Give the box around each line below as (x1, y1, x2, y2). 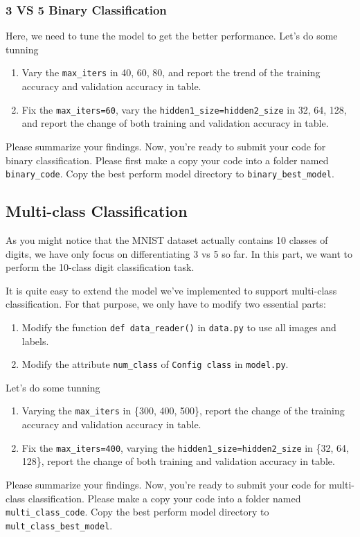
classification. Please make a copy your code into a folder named (28, 491, 301, 505)
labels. (21, 333, 49, 348)
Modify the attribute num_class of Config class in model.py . (21, 357, 289, 371)
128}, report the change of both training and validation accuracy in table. (21, 454, 335, 468)
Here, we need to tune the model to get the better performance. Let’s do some (6, 28, 338, 43)
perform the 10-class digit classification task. (6, 260, 195, 274)
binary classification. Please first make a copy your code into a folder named (6, 152, 329, 167)
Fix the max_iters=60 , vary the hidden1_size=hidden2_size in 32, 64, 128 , (21, 102, 347, 116)
